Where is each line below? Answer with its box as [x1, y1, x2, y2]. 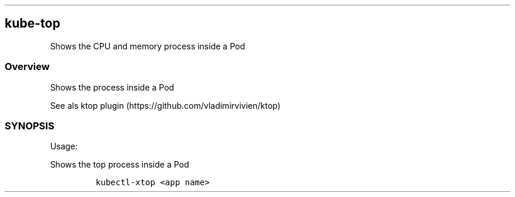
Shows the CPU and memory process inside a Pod [50, 41, 245, 51]
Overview [5, 61, 50, 73]
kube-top [5, 16, 61, 31]
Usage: [50, 141, 78, 152]
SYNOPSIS [5, 119, 55, 132]
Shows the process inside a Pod [50, 82, 175, 92]
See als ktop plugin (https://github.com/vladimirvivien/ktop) [50, 100, 281, 111]
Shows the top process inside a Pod [50, 159, 189, 170]
